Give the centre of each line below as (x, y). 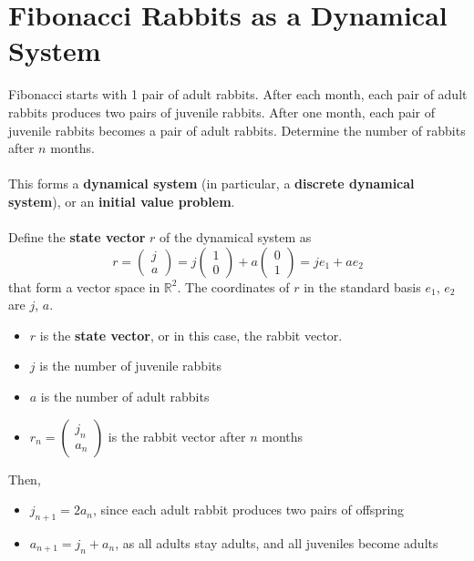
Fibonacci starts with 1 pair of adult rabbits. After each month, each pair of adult (238, 94)
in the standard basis (362, 286)
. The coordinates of (233, 286)
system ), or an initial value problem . (122, 201)
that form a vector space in (84, 286)
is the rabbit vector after (177, 436)
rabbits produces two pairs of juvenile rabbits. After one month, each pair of (222, 112)
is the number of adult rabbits (125, 397)
